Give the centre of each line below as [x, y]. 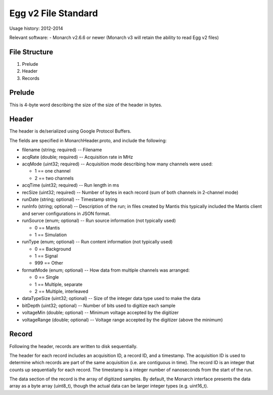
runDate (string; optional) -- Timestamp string [70, 199]
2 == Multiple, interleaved [61, 291]
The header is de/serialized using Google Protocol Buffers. [70, 131]
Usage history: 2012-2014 [36, 28]
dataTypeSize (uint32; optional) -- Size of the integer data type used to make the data [111, 298]
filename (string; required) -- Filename [62, 150]
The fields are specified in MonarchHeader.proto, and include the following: [88, 140]
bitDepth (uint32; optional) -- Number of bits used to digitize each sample [99, 305]
